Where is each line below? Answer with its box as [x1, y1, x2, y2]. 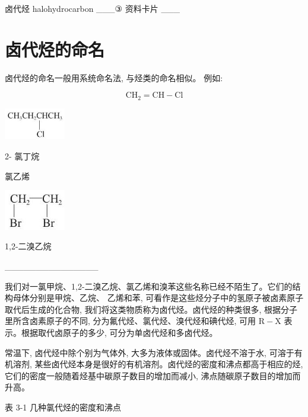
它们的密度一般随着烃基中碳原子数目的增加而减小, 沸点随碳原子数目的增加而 [5, 369, 301, 381]
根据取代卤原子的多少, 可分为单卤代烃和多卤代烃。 [21, 326, 218, 338]
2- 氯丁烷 [5, 149, 40, 162]
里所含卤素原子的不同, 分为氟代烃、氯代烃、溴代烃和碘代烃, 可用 [5, 315, 256, 327]
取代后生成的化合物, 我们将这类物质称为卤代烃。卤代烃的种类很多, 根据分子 [5, 303, 298, 315]
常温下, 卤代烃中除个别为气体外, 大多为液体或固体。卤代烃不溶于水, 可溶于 [5, 346, 294, 358]
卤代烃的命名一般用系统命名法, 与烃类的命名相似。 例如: [5, 71, 223, 84]
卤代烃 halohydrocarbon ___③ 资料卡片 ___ [5, 2, 180, 14]
